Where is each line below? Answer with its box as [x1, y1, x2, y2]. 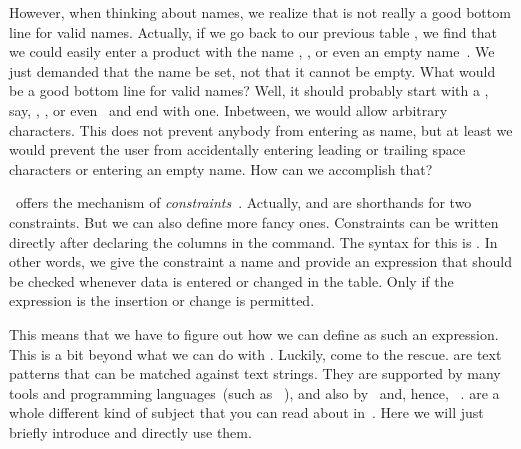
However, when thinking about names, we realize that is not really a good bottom [9, 2, 511, 22]
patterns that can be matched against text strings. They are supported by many [9, 363, 501, 384]
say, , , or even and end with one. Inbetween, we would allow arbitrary [9, 99, 448, 120]
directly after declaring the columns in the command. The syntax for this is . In [9, 231, 498, 252]
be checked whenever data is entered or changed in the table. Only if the [9, 270, 454, 291]
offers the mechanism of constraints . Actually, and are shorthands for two [15, 192, 472, 213]
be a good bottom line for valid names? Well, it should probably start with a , [9, 80, 489, 101]
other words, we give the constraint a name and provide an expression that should [9, 251, 513, 272]
